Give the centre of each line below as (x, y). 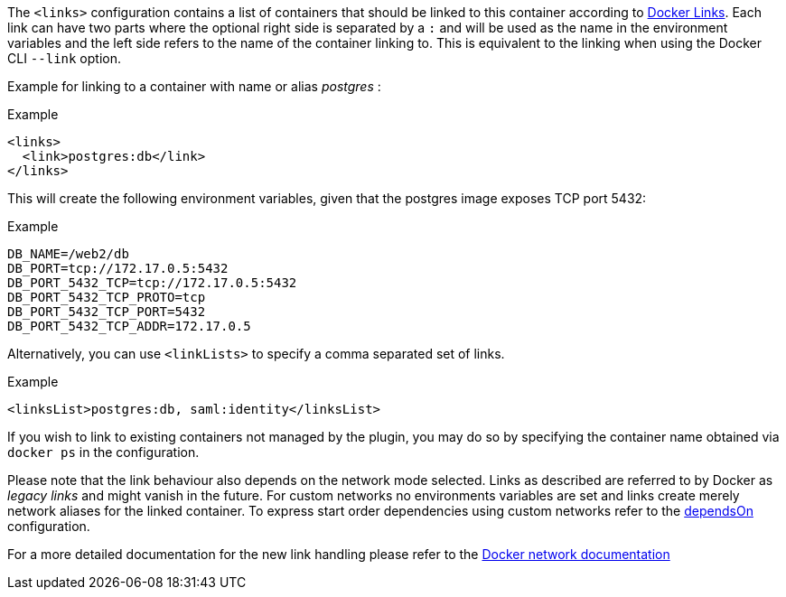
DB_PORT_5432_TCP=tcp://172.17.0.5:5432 (152, 283)
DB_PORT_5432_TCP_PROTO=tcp (107, 297)
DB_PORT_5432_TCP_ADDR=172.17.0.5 (129, 326)
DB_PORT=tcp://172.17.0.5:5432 (118, 268)
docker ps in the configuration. (103, 452)
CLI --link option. (64, 58)
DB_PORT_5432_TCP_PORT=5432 (107, 312)
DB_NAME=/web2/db (68, 254)
